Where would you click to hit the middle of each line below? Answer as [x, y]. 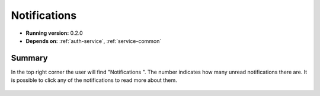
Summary [29, 58]
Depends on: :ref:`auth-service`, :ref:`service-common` [94, 41]
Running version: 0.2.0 [54, 33]
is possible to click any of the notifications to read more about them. [94, 80]
